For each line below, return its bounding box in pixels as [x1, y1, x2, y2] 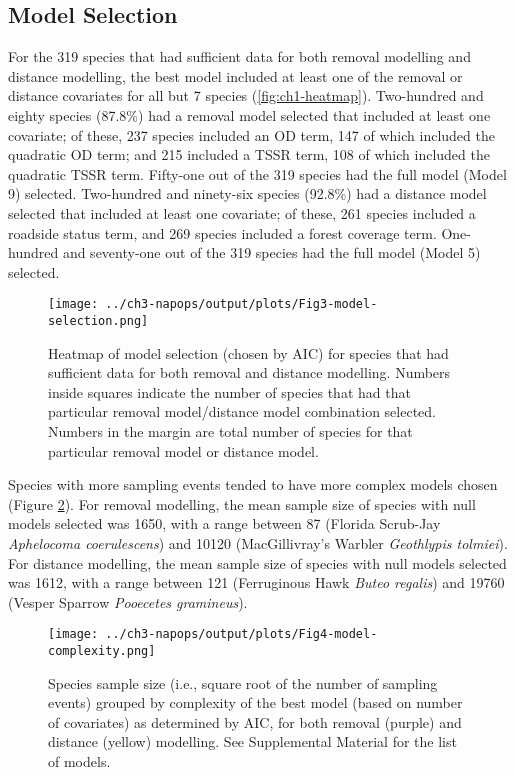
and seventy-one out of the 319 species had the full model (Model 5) [62, 242, 481, 263]
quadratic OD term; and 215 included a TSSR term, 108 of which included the [8, 144, 490, 165]
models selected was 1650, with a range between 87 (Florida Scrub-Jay [8, 513, 441, 534]
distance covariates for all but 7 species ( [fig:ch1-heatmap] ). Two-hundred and [8, 85, 484, 106]
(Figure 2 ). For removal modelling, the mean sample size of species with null [8, 493, 476, 514]
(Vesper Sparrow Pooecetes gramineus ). [8, 591, 248, 612]
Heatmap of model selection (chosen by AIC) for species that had [48, 342, 449, 363]
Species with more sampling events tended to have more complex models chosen [8, 474, 498, 495]
